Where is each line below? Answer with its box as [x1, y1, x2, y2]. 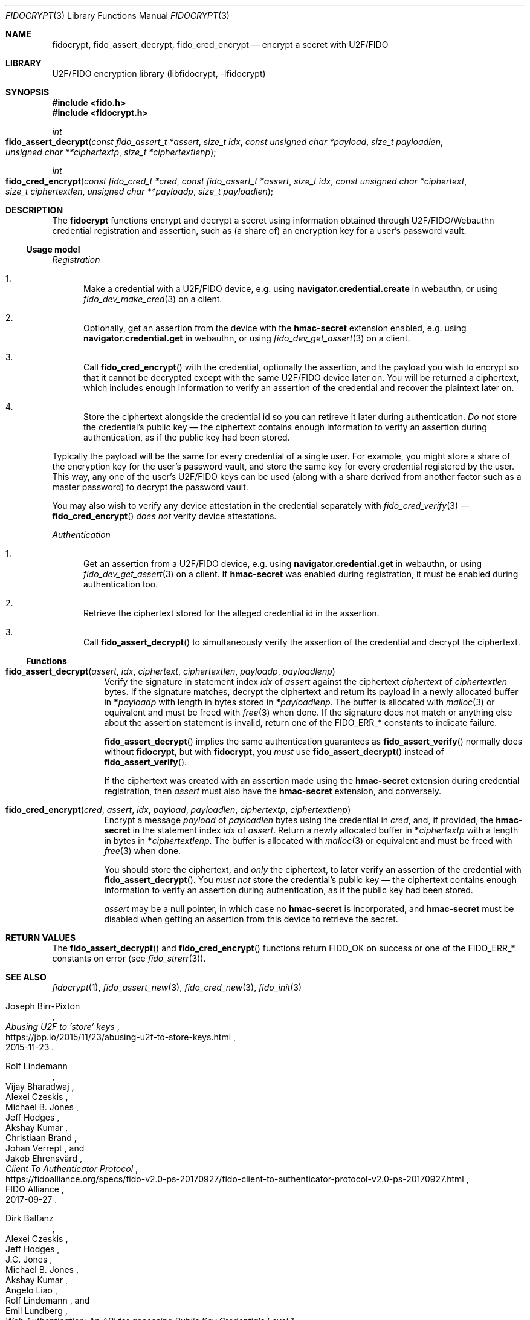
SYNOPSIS [5, 87, 50, 97]
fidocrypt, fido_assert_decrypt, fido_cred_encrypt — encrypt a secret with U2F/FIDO [52, 39, 389, 50]
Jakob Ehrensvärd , [5, 1153, 82, 1163]
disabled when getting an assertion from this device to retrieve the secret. [104, 914, 398, 924]
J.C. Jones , [5, 1254, 53, 1264]
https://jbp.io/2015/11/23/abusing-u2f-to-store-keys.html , [5, 1032, 236, 1042]
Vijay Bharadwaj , [5, 1081, 74, 1092]
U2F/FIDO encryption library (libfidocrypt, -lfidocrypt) [52, 68, 266, 79]
